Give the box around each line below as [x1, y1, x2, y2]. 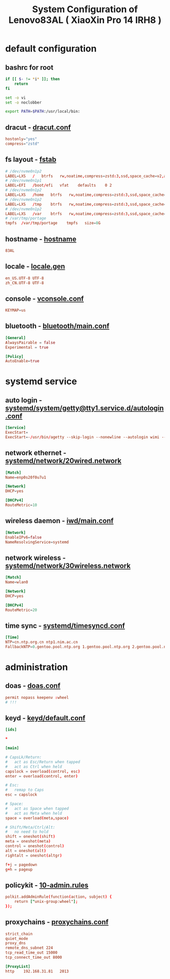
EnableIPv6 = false [5, 534, 42, 540]
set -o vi [5, 95, 26, 100]
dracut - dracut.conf [5, 123, 71, 131]
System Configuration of [32, 4, 138, 15]
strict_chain [5, 931, 33, 936]
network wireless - [5, 553, 66, 562]
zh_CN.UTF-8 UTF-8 [5, 280, 44, 285]
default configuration [5, 43, 97, 54]
